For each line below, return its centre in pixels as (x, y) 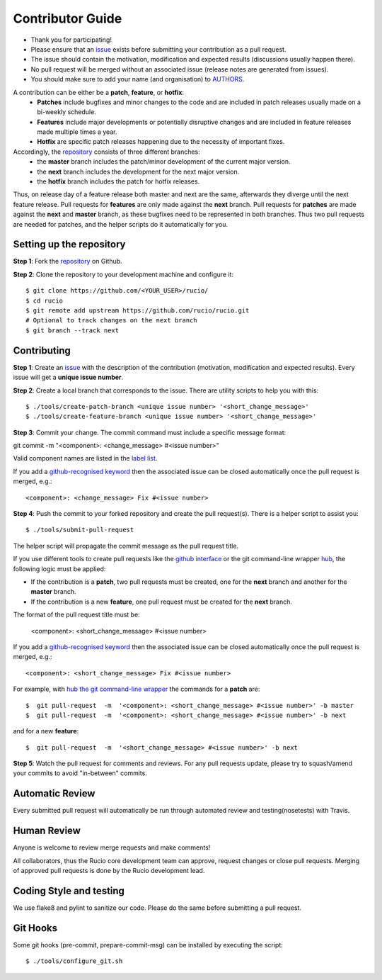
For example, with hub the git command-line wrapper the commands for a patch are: (137, 689)
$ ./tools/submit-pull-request (80, 530)
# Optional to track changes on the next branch (111, 320)
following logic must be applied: (59, 569)
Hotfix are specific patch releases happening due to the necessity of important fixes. (161, 142)
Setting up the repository (70, 244)
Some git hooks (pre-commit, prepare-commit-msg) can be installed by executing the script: (148, 945)
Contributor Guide (68, 18)
